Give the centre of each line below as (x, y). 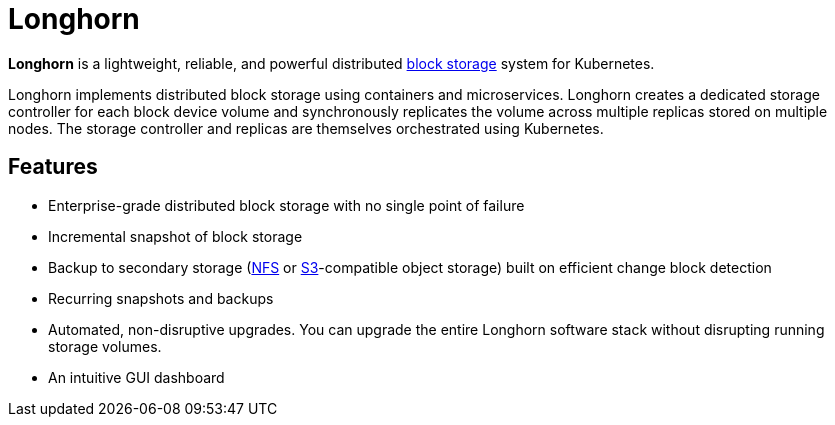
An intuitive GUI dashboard (136, 377)
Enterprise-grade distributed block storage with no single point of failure (286, 205)
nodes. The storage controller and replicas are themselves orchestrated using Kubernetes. (306, 128)
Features (53, 167)
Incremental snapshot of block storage (175, 236)
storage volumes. (105, 346)
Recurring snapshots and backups (161, 298)
